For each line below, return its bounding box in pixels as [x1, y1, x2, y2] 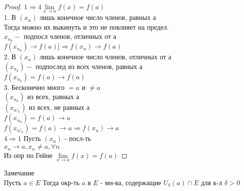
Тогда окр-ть [43, 177, 80, 187]
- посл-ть [64, 133, 91, 143]
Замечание [4, 168, 35, 178]
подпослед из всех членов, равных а [35, 61, 142, 71]
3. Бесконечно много [4, 82, 65, 92]
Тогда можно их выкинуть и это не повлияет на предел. [4, 21, 169, 32]
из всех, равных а [27, 91, 79, 102]
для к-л [201, 177, 223, 187]
